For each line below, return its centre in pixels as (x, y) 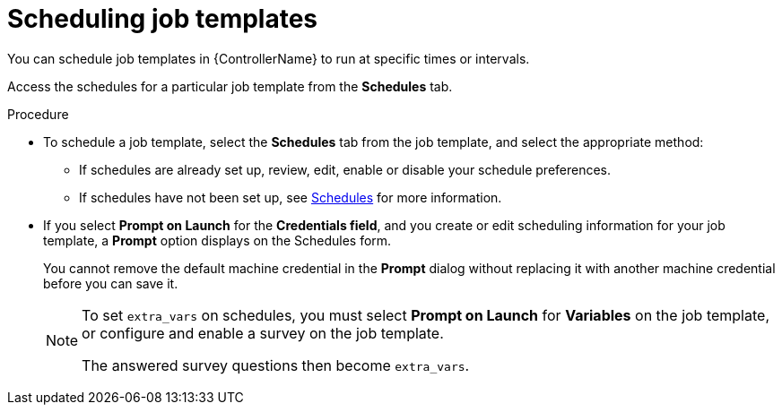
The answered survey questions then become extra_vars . (276, 365)
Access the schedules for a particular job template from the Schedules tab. (230, 86)
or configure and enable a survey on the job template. (263, 333)
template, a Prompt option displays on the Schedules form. (217, 240)
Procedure (38, 114)
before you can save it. (111, 283)
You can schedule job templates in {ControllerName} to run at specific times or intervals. (269, 58)
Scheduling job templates (163, 19)
